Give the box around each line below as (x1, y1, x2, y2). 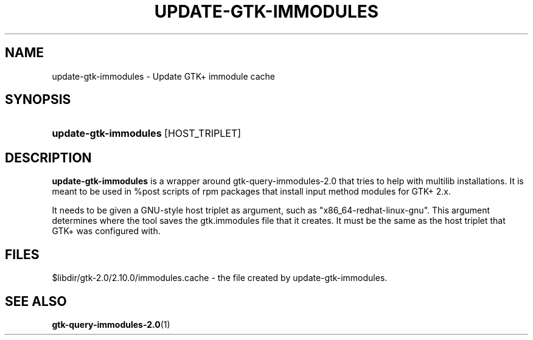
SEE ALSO (5, 293, 67, 309)
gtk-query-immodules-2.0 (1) (52, 319, 170, 330)
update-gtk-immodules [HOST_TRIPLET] (52, 127, 242, 140)
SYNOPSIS (5, 92, 71, 108)
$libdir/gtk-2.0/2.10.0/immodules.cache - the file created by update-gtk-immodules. (52, 272, 388, 283)
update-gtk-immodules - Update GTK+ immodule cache (52, 71, 276, 82)
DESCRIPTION (5, 150, 92, 165)
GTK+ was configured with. (52, 226, 161, 237)
